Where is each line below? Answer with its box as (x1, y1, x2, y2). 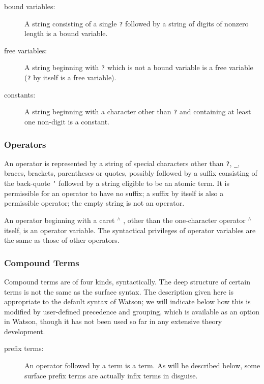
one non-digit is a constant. (24, 116, 109, 126)
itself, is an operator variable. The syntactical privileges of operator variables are (4, 225, 256, 235)
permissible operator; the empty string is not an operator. (4, 198, 185, 208)
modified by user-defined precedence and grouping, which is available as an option (4, 306, 260, 316)
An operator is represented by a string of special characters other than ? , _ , (4, 157, 240, 168)
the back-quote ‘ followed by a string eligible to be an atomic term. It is (4, 178, 229, 188)
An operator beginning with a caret (4, 214, 115, 225)
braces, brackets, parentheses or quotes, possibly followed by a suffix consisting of (4, 168, 257, 178)
